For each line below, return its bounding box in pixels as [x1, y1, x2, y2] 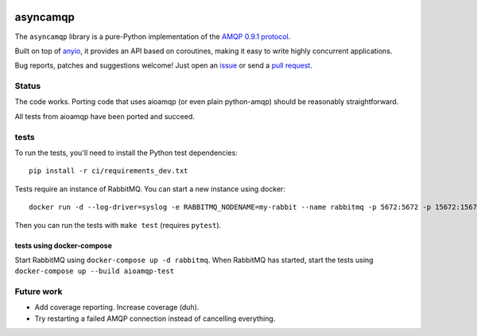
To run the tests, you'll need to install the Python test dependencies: [14, 148, 238, 157]
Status [14, 80, 41, 91]
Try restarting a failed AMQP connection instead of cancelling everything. [34, 314, 276, 323]
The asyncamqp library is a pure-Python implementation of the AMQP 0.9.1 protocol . [14, 32, 291, 41]
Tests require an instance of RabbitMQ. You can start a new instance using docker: [14, 183, 286, 194]
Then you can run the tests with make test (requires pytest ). [14, 220, 222, 230]
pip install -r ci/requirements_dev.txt [29, 167, 188, 176]
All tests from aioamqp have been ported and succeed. [14, 111, 195, 121]
